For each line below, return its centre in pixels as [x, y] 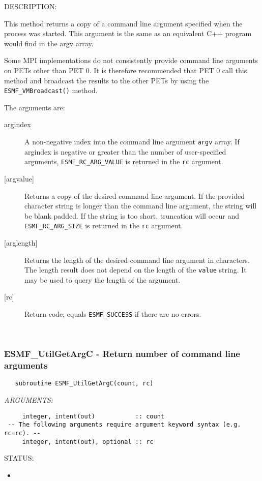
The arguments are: [35, 107]
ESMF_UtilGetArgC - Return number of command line [122, 354]
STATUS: [19, 458]
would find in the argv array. [49, 43]
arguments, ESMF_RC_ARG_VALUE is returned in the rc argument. [124, 161]
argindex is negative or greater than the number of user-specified [125, 151]
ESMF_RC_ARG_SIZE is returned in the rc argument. [104, 226]
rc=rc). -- [22, 433]
